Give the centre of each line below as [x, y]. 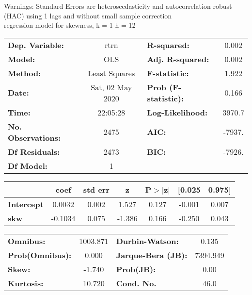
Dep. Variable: [36, 45]
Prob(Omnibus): [40, 255]
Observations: [34, 137]
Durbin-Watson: [147, 241]
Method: [24, 73]
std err [96, 189]
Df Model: [28, 165]
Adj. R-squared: [178, 59]
